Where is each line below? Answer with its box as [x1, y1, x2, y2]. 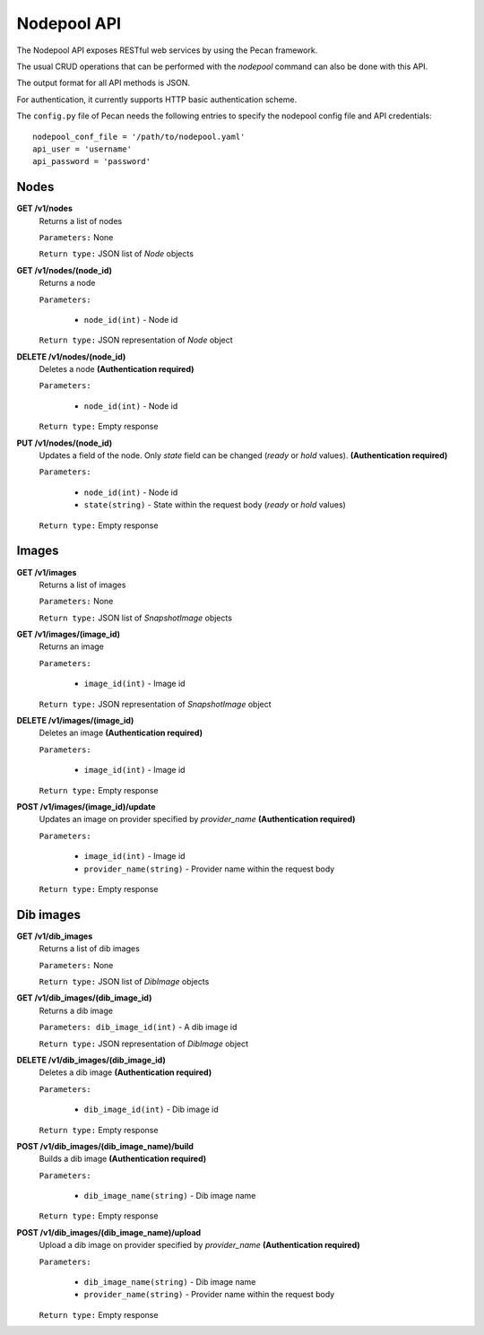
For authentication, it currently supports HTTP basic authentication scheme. [16, 94, 298, 105]
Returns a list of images [39, 579, 126, 590]
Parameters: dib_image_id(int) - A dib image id [39, 1022, 238, 1033]
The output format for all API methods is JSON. [16, 77, 191, 89]
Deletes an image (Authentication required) [39, 727, 203, 739]
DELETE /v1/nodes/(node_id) [16, 351, 126, 362]
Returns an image [39, 641, 105, 652]
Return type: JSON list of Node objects [39, 248, 194, 259]
